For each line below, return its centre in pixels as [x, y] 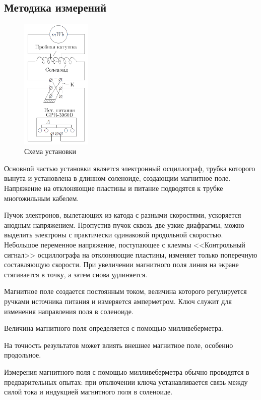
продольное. [23, 355]
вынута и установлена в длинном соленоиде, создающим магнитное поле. [117, 178]
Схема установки [50, 151]
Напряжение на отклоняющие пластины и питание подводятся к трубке [114, 188]
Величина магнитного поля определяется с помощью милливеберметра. [114, 328]
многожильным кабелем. [42, 198]
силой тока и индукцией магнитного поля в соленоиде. [88, 392]
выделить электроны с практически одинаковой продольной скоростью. [114, 235]
